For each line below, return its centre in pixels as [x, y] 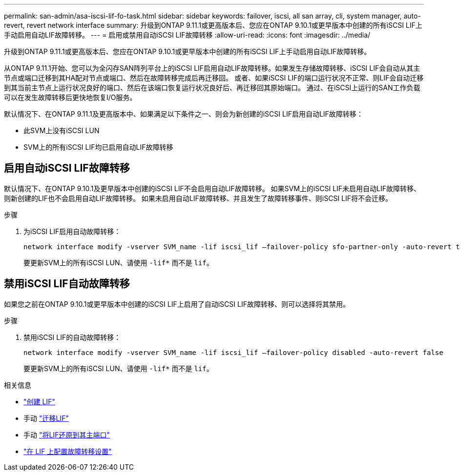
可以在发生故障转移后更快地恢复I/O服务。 [70, 97]
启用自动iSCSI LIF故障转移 [67, 168]
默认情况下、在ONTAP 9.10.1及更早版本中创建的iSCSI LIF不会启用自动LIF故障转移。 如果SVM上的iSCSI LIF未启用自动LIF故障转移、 [212, 188]
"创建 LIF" [39, 401]
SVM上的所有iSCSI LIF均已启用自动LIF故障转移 [98, 147]
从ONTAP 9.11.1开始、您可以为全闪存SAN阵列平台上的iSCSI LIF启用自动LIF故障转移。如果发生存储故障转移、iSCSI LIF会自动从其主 [212, 68]
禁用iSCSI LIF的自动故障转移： [72, 337]
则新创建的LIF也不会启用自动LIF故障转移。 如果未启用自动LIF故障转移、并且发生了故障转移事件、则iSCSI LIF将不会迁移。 [198, 198]
